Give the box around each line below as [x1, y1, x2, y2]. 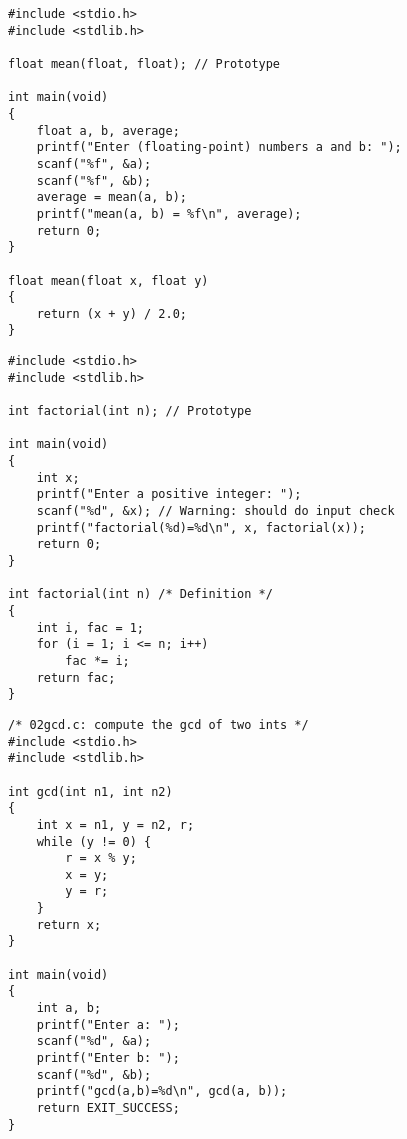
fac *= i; [65, 653, 130, 668]
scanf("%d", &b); [36, 1067, 152, 1082]
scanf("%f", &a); [36, 156, 152, 171]
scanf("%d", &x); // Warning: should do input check [36, 504, 395, 519]
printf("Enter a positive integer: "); [36, 487, 302, 502]
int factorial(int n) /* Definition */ [8, 587, 273, 602]
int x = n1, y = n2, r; [36, 817, 195, 832]
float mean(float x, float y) [8, 273, 209, 288]
